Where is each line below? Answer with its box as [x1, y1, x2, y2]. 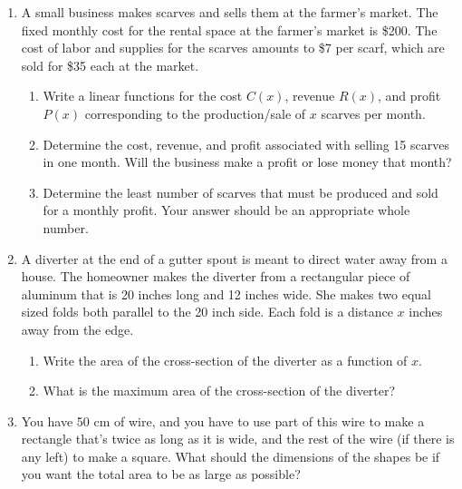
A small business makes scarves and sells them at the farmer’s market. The [21, 3, 438, 21]
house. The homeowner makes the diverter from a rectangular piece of [21, 267, 410, 286]
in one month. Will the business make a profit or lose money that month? [43, 152, 452, 171]
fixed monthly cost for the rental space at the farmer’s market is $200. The [21, 20, 438, 39]
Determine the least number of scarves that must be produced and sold [43, 182, 438, 201]
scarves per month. [321, 103, 426, 122]
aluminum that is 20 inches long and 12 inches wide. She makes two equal [21, 284, 431, 303]
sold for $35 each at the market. [21, 55, 199, 74]
